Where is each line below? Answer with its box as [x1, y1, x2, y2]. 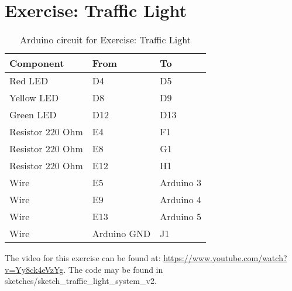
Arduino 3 [160, 176, 202, 190]
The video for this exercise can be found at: [5, 252, 161, 264]
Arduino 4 [160, 193, 202, 207]
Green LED [9, 108, 57, 122]
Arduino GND [92, 227, 151, 241]
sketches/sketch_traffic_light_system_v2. [5, 275, 157, 287]
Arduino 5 [160, 210, 202, 224]
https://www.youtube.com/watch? [163, 252, 287, 264]
